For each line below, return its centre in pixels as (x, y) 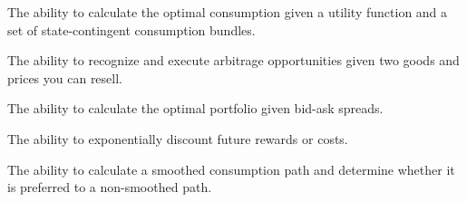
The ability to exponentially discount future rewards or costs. (178, 138)
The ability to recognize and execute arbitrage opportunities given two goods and (233, 60)
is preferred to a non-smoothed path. (110, 187)
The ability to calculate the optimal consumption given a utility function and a (228, 12)
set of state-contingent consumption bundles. (131, 29)
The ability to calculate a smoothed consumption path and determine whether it (231, 169)
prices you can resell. (65, 77)
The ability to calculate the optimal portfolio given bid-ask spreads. (195, 108)
